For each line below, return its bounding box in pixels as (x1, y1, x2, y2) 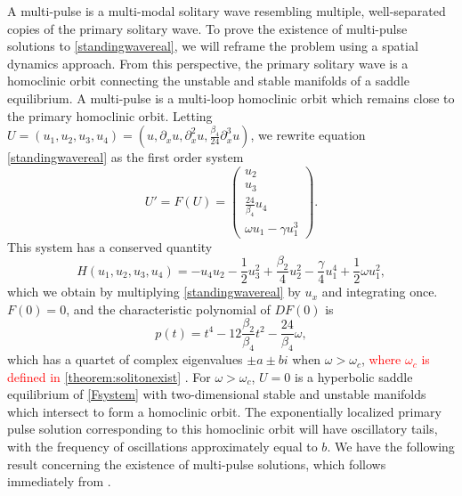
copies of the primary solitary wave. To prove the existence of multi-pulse (7, 19, 408, 37)
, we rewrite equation (250, 126, 366, 144)
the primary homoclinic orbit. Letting (7, 106, 213, 125)
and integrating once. (321, 282, 438, 301)
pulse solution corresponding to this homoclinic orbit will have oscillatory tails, (7, 419, 438, 438)
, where (361, 350, 401, 369)
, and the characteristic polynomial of (66, 299, 271, 318)
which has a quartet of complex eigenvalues (7, 350, 243, 369)
